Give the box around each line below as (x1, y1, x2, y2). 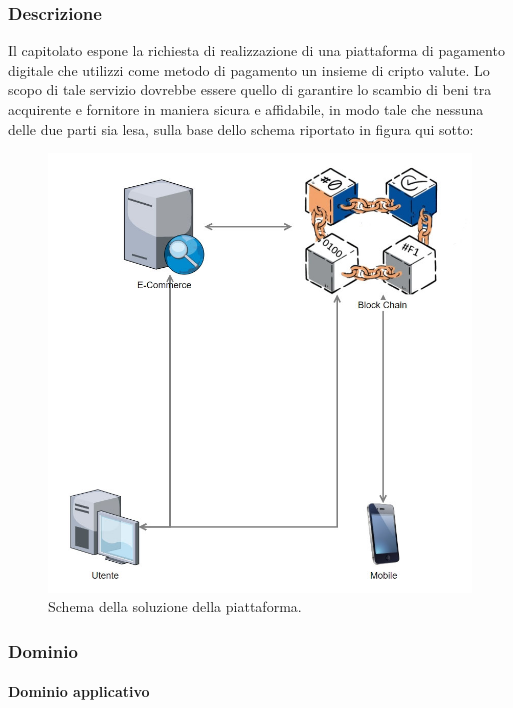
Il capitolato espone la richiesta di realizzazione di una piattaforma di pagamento (8, 40, 505, 61)
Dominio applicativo (8, 681, 150, 702)
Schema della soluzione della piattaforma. (48, 596, 302, 617)
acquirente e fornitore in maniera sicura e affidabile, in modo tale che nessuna (8, 99, 484, 119)
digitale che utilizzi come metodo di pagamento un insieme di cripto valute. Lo (8, 59, 490, 80)
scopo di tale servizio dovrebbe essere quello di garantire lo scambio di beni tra (8, 79, 492, 100)
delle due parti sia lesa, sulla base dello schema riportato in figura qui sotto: (8, 118, 474, 139)
